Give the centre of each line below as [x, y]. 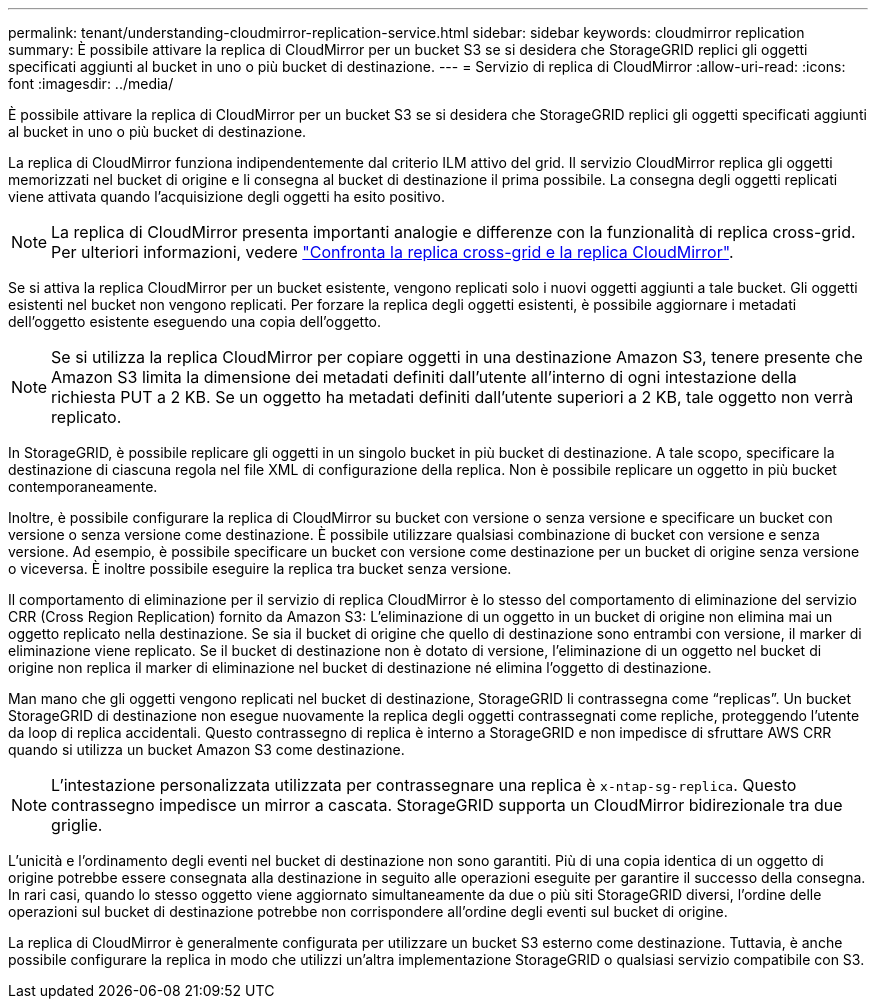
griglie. [77, 825]
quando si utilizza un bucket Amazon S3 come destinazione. [206, 749]
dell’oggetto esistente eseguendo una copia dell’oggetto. [195, 321]
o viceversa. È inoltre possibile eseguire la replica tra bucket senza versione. [260, 568]
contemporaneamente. [83, 486]
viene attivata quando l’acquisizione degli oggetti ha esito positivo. [227, 196]
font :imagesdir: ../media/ [91, 83]
